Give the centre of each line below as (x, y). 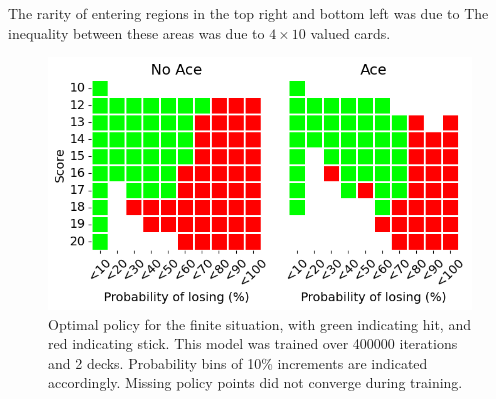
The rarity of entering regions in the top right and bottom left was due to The (248, 13)
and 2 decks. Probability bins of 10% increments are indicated (238, 362)
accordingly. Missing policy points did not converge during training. (255, 382)
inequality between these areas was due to (136, 32)
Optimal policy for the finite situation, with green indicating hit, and (259, 323)
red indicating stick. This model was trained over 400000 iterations (253, 343)
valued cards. (350, 32)
